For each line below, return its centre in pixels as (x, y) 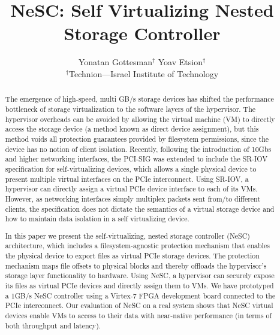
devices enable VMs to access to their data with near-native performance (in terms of (139, 315)
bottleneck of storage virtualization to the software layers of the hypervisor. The (130, 109)
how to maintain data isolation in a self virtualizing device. (97, 219)
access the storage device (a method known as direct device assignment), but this (132, 129)
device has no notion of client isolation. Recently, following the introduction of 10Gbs (138, 149)
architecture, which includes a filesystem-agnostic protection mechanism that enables (137, 246)
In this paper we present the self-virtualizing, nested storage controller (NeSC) (127, 235)
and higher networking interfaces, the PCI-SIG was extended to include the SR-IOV (136, 159)
